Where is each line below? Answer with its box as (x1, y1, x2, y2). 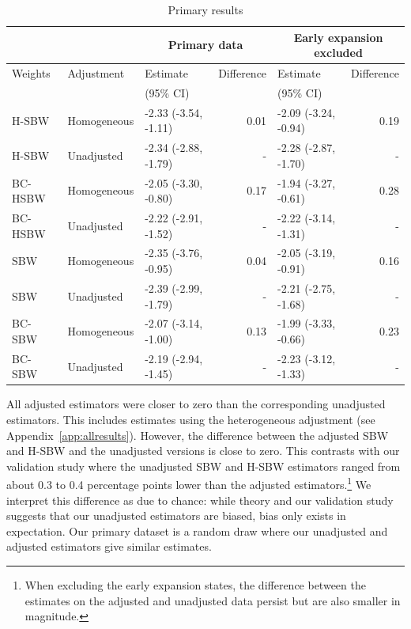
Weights (12, 65, 51, 81)
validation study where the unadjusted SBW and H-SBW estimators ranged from (6, 457, 401, 474)
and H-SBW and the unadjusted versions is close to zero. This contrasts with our (6, 442, 400, 459)
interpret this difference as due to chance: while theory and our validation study (6, 491, 394, 508)
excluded (314, 44, 363, 61)
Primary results (168, 2, 243, 17)
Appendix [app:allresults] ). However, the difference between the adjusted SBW (6, 426, 389, 443)
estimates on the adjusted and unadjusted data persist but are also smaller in (25, 592, 401, 608)
